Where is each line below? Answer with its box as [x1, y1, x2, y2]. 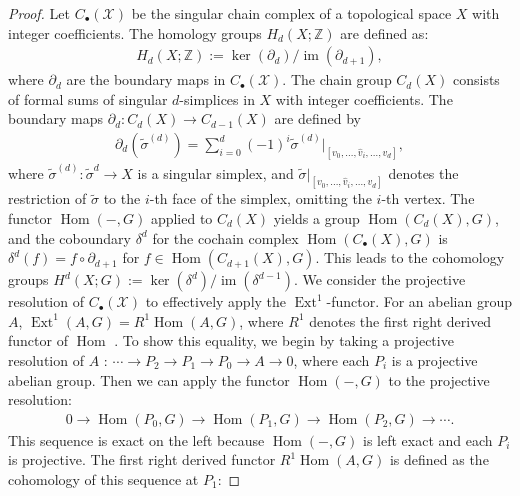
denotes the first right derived [309, 310, 492, 331]
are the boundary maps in [66, 69, 226, 90]
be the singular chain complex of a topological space [131, 3, 452, 23]
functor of [8, 330, 68, 351]
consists [452, 69, 500, 90]
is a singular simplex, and [137, 162, 294, 183]
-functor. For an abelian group [326, 291, 512, 312]
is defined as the [389, 449, 489, 470]
